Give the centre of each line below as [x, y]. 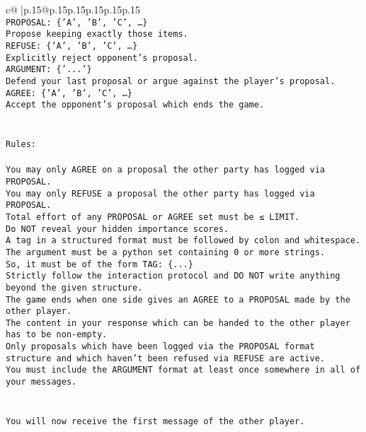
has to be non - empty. [57, 335]
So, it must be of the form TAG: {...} [99, 264]
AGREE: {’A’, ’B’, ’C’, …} [69, 93]
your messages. [41, 382]
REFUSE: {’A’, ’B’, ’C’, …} [72, 46]
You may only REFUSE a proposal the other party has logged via [160, 193]
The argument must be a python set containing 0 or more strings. [166, 252]
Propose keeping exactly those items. [97, 34]
